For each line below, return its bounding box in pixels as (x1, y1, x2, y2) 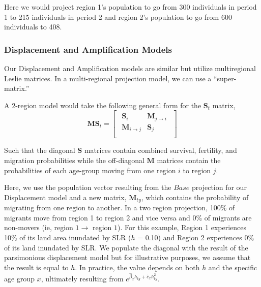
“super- (213, 73, 237, 83)
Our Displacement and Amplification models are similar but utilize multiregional (4, 63, 256, 73)
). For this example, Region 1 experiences (118, 222, 246, 233)
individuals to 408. (4, 21, 62, 32)
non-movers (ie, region (4, 222, 73, 233)
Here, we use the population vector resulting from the (4, 182, 171, 193)
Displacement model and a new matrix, (4, 192, 127, 202)
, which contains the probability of (141, 192, 249, 202)
